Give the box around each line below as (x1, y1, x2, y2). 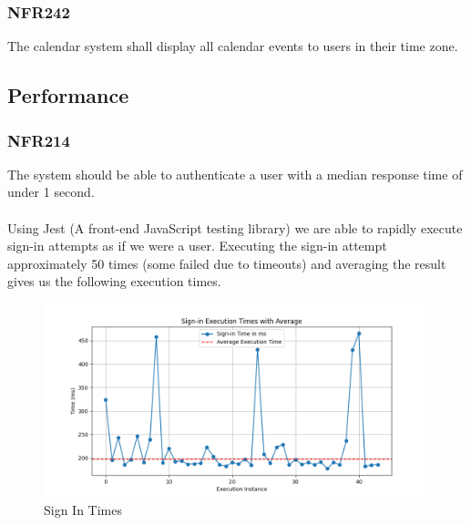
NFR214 (7, 129, 70, 151)
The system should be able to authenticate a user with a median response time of (7, 164, 463, 183)
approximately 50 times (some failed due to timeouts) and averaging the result (7, 253, 446, 273)
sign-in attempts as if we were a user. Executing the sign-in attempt (7, 236, 387, 255)
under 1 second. (7, 182, 95, 201)
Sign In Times (44, 499, 123, 519)
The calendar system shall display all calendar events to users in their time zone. (7, 36, 458, 56)
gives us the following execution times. (7, 272, 221, 291)
